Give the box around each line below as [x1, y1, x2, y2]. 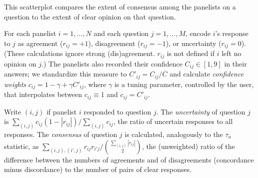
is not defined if [166, 48, 215, 58]
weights [4, 78, 26, 89]
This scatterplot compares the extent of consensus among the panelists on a [4, 1, 236, 11]
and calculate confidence [169, 68, 244, 79]
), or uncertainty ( [165, 37, 221, 48]
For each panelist [4, 28, 56, 38]
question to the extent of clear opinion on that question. [4, 11, 176, 21]
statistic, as [4, 140, 39, 151]
